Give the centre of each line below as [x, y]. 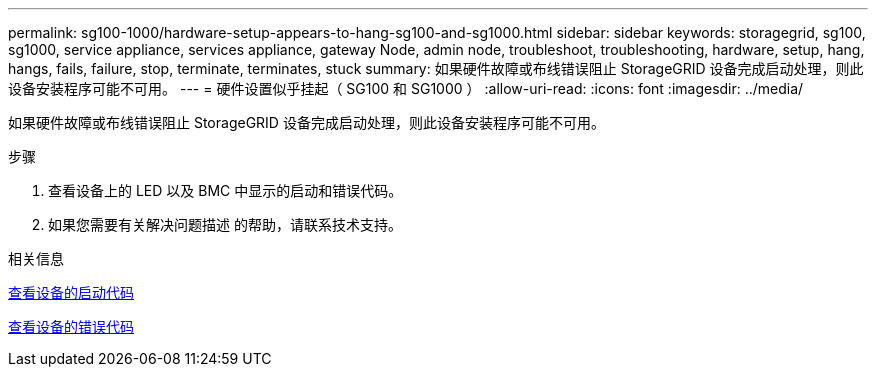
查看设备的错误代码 [71, 326]
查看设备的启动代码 [71, 292]
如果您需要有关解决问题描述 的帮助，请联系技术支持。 [225, 224]
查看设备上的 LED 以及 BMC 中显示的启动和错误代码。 [225, 190]
